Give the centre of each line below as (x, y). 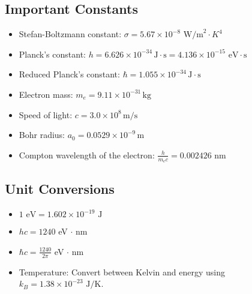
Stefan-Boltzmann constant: (70, 34)
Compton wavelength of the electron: (87, 154)
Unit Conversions (60, 189)
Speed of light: (46, 114)
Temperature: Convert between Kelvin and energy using (122, 271)
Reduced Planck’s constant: (69, 74)
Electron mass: (46, 94)
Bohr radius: (42, 135)
